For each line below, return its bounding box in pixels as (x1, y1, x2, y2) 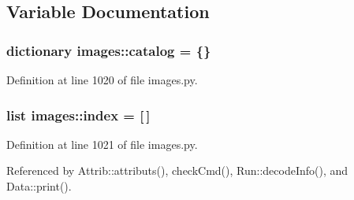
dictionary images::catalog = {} (6, 40, 211, 60)
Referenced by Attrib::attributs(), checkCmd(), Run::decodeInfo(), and (6, 162, 348, 179)
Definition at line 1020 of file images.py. (6, 72, 198, 87)
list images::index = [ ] (6, 105, 151, 124)
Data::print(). (6, 178, 72, 194)
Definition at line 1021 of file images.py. (6, 135, 198, 152)
